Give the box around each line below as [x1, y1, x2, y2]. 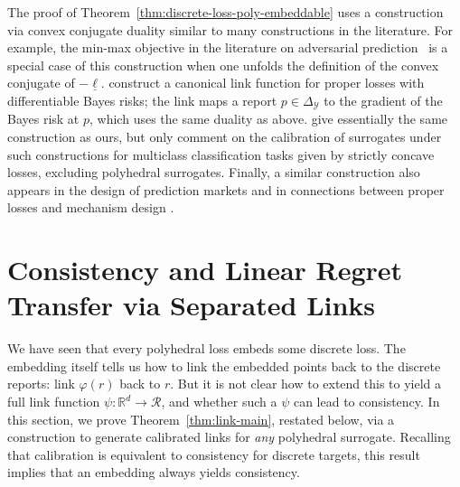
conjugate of [7, 73, 75, 92]
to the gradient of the [324, 90, 443, 109]
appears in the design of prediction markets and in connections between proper [7, 180, 445, 199]
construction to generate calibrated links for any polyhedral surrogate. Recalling [7, 427, 451, 446]
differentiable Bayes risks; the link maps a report [7, 90, 277, 109]
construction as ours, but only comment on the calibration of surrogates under [7, 127, 442, 146]
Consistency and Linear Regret [7, 251, 403, 288]
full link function [7, 392, 100, 411]
